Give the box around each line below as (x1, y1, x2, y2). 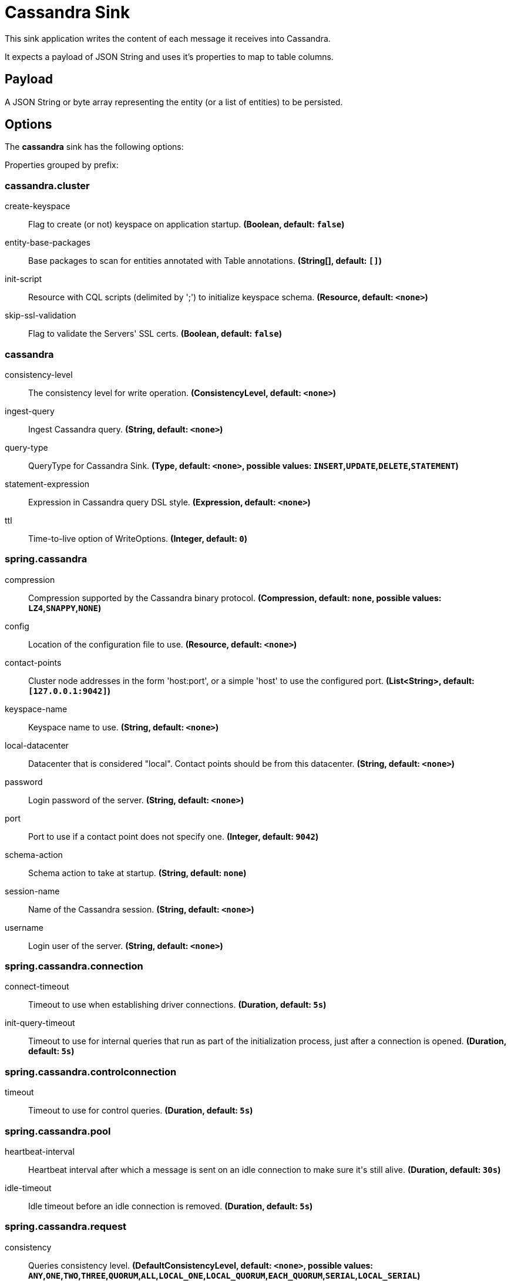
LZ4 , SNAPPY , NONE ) (28, 602, 102, 613)
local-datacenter (5, 740, 69, 750)
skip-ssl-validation (5, 310, 76, 321)
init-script (5, 274, 42, 284)
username (5, 922, 43, 933)
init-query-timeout (5, 1018, 75, 1028)
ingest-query (5, 405, 55, 416)
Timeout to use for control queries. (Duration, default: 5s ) (28, 1105, 253, 1116)
